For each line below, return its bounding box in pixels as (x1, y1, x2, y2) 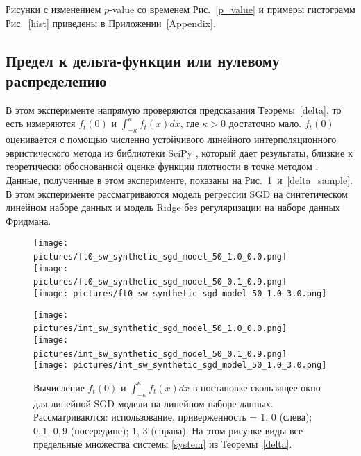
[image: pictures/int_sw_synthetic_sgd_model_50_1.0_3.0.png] (33, 360, 327, 371)
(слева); (279, 409, 312, 424)
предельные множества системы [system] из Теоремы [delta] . (33, 437, 292, 451)
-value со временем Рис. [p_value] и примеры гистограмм (109, 2, 355, 16)
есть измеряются (6, 116, 76, 130)
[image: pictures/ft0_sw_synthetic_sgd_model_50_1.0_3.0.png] (33, 288, 327, 298)
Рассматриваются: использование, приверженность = (33, 409, 258, 424)
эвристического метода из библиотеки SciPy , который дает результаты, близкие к (6, 145, 353, 160)
